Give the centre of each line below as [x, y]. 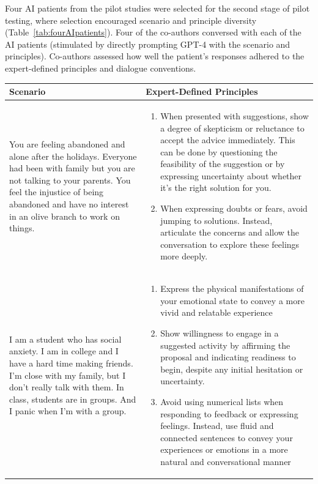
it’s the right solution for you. [216, 188]
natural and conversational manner [226, 461]
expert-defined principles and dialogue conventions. [101, 68]
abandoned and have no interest [69, 204]
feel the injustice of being [57, 192]
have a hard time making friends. [71, 363]
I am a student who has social [65, 339]
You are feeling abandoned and [67, 144]
